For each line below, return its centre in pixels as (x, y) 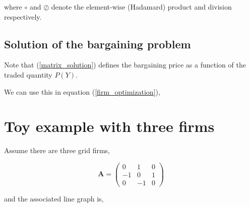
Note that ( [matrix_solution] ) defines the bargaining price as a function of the (125, 65)
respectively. (23, 16)
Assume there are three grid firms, (57, 150)
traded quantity (28, 74)
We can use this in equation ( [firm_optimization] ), (82, 91)
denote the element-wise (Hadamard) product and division (141, 7)
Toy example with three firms (109, 126)
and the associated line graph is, (54, 199)
